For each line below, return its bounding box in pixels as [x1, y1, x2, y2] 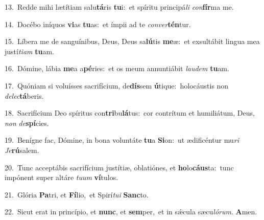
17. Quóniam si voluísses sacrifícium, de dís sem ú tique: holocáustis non [5, 80, 229, 91]
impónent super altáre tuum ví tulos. [5, 172, 118, 183]
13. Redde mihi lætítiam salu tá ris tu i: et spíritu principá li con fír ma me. [5, 2, 234, 12]
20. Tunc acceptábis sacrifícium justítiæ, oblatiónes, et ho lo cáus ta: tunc [5, 162, 234, 172]
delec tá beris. [5, 90, 44, 101]
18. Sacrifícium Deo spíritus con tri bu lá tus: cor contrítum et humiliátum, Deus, [5, 107, 255, 118]
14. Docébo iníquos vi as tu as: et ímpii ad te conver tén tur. [5, 18, 191, 29]
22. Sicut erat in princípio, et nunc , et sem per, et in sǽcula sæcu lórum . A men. [5, 206, 257, 217]
